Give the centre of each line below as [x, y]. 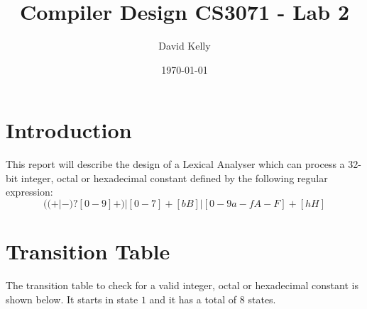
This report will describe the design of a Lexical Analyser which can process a [175, 164]
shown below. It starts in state [72, 299]
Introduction [69, 130]
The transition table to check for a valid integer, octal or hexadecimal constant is [182, 285]
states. [262, 299]
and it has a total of [193, 299]
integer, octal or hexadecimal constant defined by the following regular [174, 178]
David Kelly [185, 46]
